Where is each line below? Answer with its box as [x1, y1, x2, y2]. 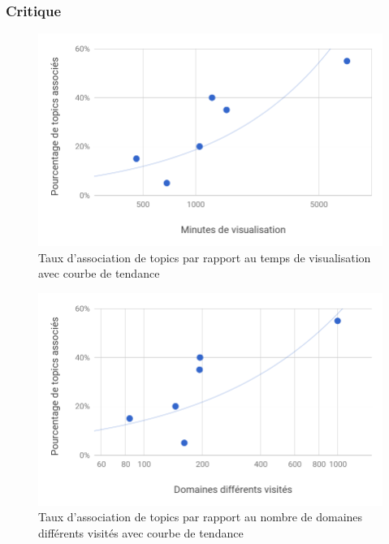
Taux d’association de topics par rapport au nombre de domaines [38, 508, 363, 525]
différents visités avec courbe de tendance [38, 524, 244, 541]
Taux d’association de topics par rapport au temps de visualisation [38, 248, 371, 266]
